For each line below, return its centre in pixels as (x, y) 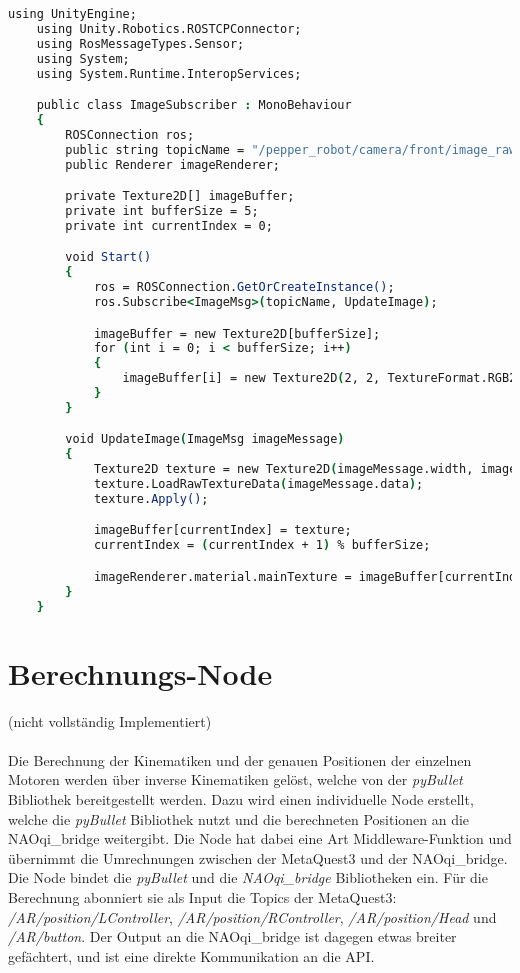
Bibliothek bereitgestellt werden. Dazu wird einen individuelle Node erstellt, (241, 798)
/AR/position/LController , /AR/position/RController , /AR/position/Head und (252, 916)
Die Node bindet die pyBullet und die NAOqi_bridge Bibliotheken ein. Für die (248, 877)
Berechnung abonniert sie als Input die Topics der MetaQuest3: (202, 896)
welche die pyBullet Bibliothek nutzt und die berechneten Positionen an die (239, 818)
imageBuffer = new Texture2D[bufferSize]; (237, 333)
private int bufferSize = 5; (162, 210)
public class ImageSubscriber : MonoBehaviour (194, 105)
